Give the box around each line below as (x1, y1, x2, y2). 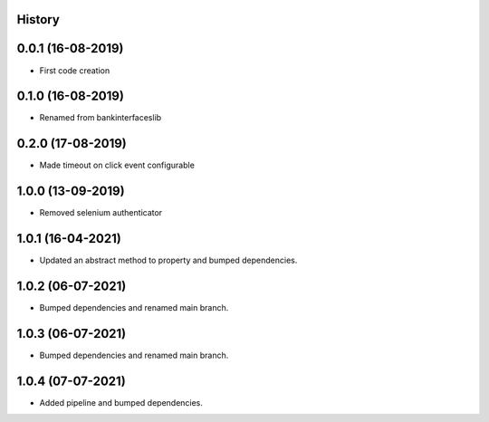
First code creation (39, 64, 110, 76)
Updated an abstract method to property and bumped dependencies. (39, 254, 298, 266)
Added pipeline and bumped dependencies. (39, 397, 204, 408)
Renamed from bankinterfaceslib (39, 112, 162, 123)
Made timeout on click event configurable (39, 159, 195, 171)
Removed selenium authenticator (39, 207, 163, 218)
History (16, 12, 61, 27)
